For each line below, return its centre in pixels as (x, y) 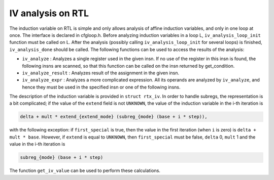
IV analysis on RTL (49, 13)
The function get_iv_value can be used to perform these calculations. (85, 171)
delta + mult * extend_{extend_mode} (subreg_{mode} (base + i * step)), (114, 117)
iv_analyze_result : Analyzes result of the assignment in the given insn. (101, 73)
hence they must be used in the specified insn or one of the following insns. (101, 87)
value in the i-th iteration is (37, 144)
